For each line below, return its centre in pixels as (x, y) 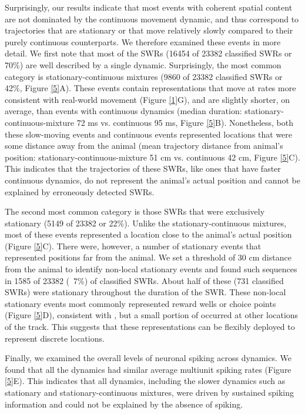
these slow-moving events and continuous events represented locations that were (149, 134)
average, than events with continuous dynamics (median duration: (123, 111)
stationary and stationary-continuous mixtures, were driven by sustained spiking (149, 392)
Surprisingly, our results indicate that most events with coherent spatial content (149, 7)
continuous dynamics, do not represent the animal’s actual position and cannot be (152, 180)
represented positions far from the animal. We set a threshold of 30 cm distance (148, 257)
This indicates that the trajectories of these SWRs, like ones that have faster (143, 168)
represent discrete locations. (55, 338)
